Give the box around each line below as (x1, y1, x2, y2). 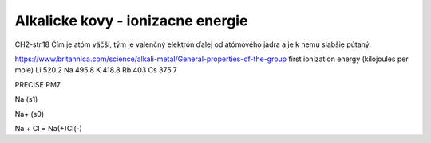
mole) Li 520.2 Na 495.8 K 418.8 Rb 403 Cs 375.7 (14, 65, 177, 75)
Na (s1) (14, 95, 38, 104)
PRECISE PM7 (14, 79, 61, 89)
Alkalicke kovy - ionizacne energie (14, 12, 248, 29)
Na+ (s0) (14, 109, 45, 118)
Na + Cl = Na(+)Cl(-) (14, 123, 83, 133)
